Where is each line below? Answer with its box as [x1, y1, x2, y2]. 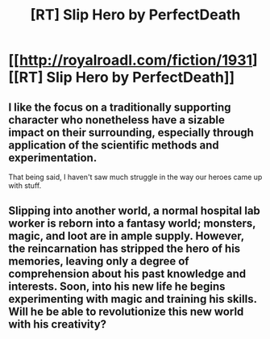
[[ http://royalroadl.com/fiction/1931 [8, 51, 253, 69]
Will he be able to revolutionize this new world [8, 305, 244, 319]
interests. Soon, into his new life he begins [8, 280, 226, 294]
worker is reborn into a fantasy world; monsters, [8, 216, 256, 231]
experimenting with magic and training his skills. [8, 292, 257, 306]
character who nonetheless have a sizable [8, 113, 226, 127]
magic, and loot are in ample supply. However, [8, 229, 244, 243]
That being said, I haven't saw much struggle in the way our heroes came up [8, 172, 263, 182]
